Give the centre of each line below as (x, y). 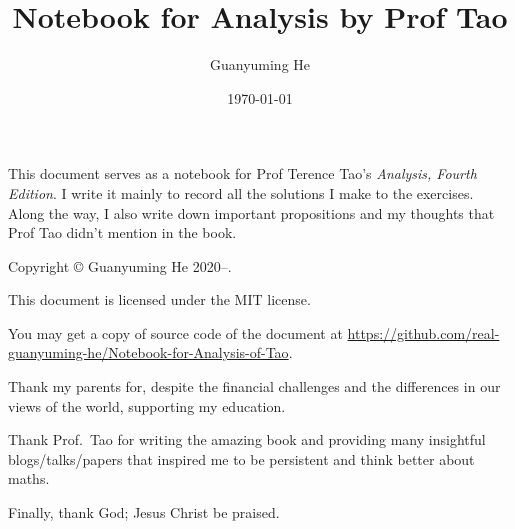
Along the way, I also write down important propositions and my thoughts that (251, 212)
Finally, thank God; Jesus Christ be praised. (144, 512)
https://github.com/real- (423, 332)
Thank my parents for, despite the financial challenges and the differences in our (254, 386)
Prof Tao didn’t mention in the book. (122, 232)
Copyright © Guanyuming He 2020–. (120, 265)
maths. (29, 478)
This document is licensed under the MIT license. (159, 299)
